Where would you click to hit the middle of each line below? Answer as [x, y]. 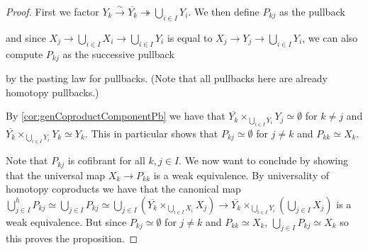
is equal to [190, 37]
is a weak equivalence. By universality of [241, 175]
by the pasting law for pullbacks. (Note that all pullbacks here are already [167, 78]
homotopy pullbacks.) [52, 92]
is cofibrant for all [106, 160]
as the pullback [312, 11]
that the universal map [56, 175]
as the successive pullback [118, 53]
